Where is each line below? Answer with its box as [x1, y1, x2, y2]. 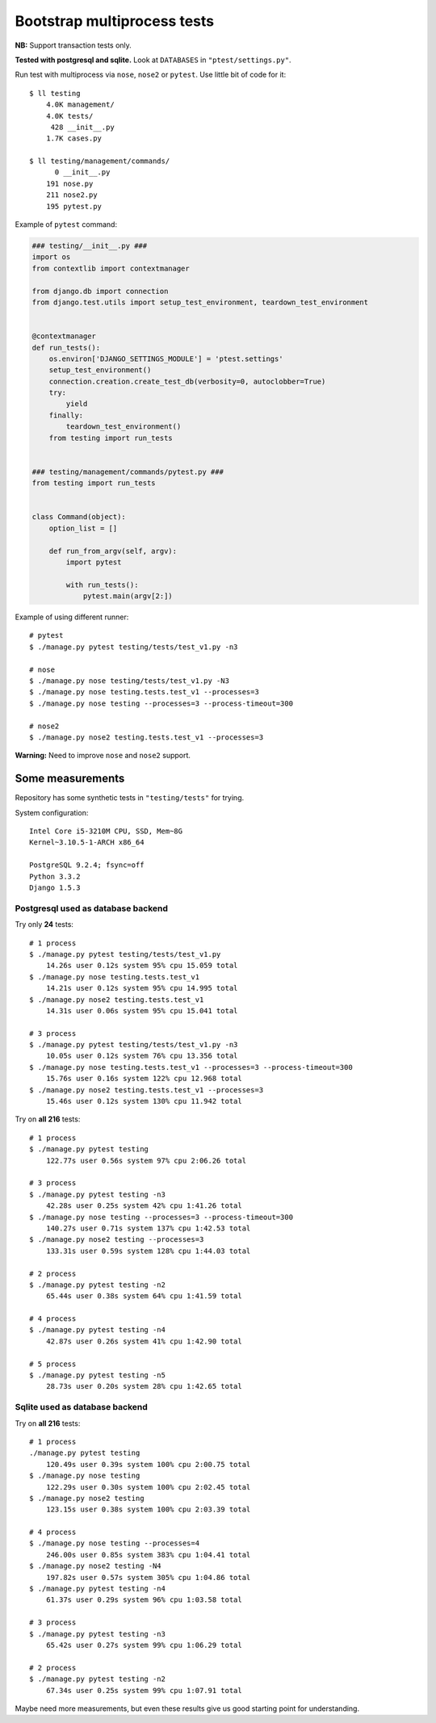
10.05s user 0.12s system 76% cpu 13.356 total [45, 1051, 238, 1061]
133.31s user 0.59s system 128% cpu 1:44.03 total [45, 1246, 251, 1256]
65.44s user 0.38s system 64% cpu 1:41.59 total [45, 1292, 242, 1301]
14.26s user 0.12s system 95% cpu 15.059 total [45, 961, 238, 970]
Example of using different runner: [15, 612, 129, 622]
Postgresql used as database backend [15, 903, 169, 914]
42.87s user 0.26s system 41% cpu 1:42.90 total [45, 1336, 242, 1346]
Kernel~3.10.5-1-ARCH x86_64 [29, 838, 145, 847]
